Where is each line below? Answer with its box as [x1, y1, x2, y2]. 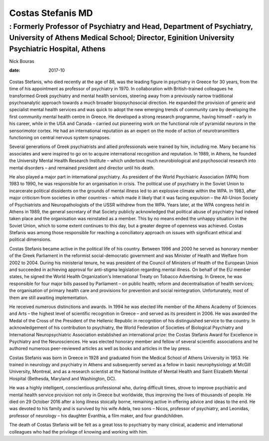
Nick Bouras [9, 58, 34, 64]
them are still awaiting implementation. [9, 294, 89, 300]
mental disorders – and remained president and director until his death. [9, 164, 155, 170]
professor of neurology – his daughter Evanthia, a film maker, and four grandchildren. [9, 413, 184, 419]
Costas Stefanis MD [9, 7, 93, 18]
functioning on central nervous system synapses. [9, 135, 111, 141]
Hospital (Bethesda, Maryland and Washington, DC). [9, 375, 117, 381]
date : [9, 67, 20, 73]
